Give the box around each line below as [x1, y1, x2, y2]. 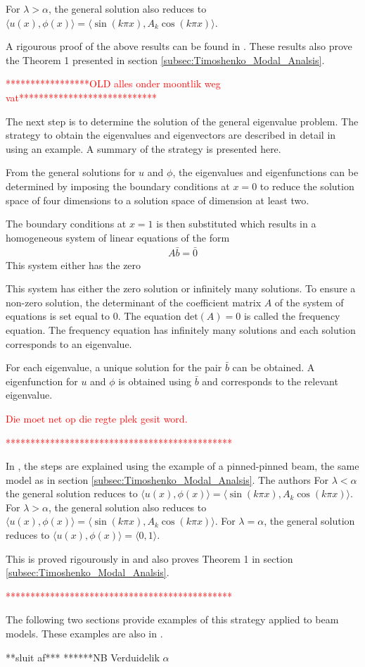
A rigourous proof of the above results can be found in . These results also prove [6, 39, 352, 54]
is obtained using [118, 373, 191, 388]
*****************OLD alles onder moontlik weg [6, 76, 221, 91]
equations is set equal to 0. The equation [6, 308, 181, 323]
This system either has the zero [6, 257, 141, 272]
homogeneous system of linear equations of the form [6, 230, 230, 244]
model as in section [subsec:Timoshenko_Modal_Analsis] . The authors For [6, 472, 329, 487]
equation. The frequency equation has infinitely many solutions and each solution [6, 322, 356, 337]
